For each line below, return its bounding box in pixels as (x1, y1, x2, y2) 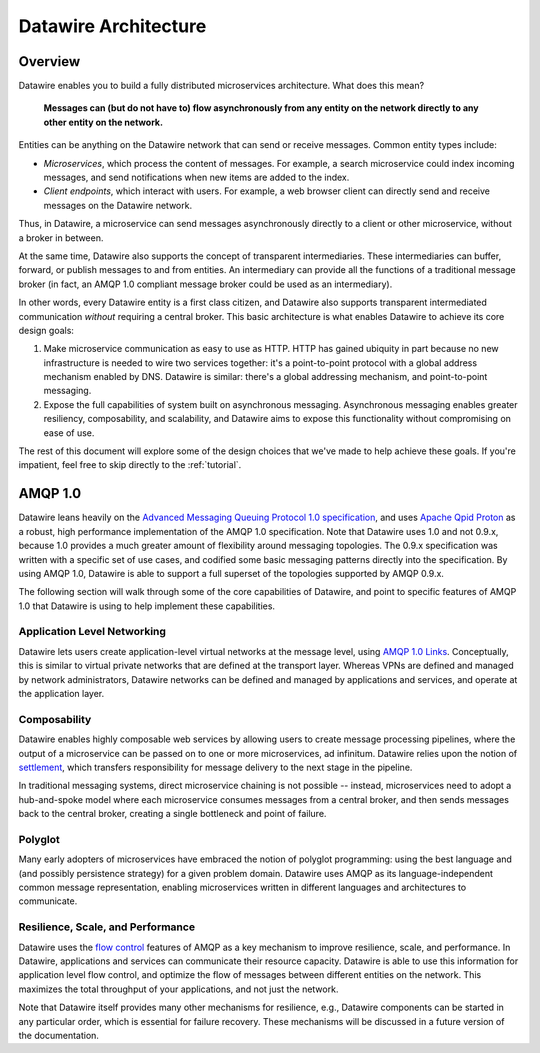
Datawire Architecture (18, 15, 207, 37)
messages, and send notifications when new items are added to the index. (43, 171, 350, 184)
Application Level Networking (18, 625, 167, 639)
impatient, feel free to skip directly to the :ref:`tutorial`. (18, 459, 242, 471)
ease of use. (43, 426, 95, 439)
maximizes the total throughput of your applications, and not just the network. (18, 983, 339, 995)
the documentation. (18, 1029, 100, 1041)
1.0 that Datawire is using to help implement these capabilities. (18, 600, 275, 612)
